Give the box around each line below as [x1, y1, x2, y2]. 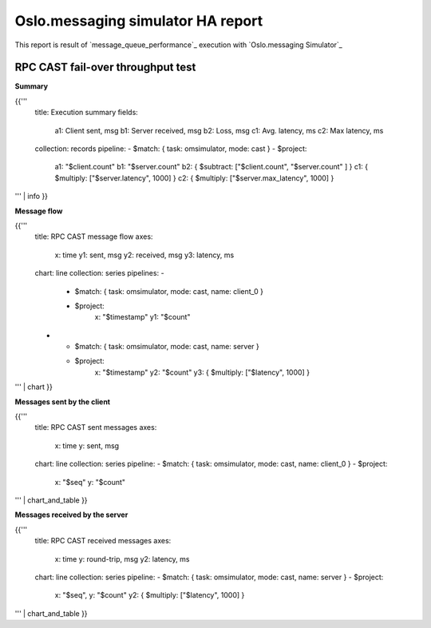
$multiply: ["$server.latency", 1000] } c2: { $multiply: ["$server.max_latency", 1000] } [54, 173, 334, 183]
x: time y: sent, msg [54, 440, 120, 451]
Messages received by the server [14, 510, 129, 519]
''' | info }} [14, 192, 48, 201]
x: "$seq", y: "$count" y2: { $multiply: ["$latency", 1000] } [54, 590, 245, 600]
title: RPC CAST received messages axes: [34, 536, 172, 546]
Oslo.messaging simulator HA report [14, 12, 263, 30]
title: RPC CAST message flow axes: [34, 232, 153, 241]
